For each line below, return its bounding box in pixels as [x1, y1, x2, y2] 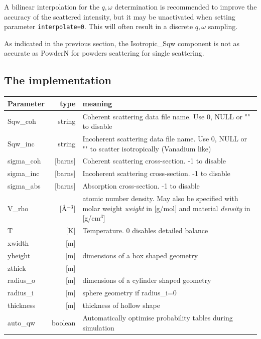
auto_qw [8, 317, 36, 327]
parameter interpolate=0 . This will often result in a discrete [4, 21, 193, 32]
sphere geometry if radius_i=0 [82, 287, 177, 298]
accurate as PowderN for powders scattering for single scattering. [4, 48, 204, 58]
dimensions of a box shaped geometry [82, 250, 198, 260]
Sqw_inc [8, 138, 35, 148]
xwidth [8, 237, 29, 248]
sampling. [208, 21, 238, 32]
